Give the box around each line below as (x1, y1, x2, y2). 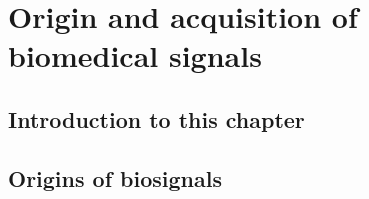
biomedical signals (8, 35, 262, 76)
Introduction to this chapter (8, 103, 305, 134)
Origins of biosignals (8, 162, 222, 193)
